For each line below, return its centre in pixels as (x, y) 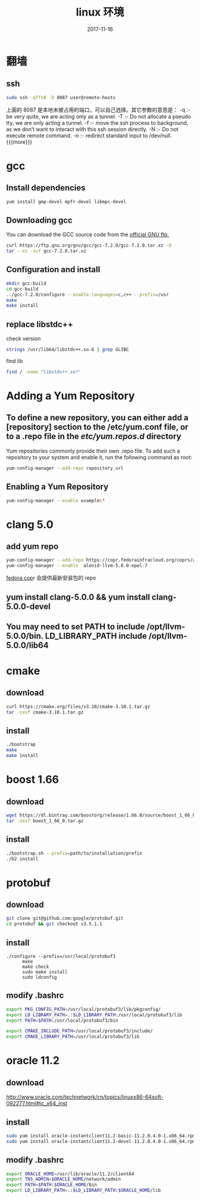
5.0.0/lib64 (27, 645)
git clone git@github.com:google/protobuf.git (65, 918)
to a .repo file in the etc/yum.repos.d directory (94, 436)
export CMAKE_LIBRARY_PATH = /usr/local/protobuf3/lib (73, 1037)
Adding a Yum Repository (71, 396)
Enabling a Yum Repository (57, 487)
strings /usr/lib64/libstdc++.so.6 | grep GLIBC (68, 350)
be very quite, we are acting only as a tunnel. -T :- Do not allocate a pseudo (99, 116)
